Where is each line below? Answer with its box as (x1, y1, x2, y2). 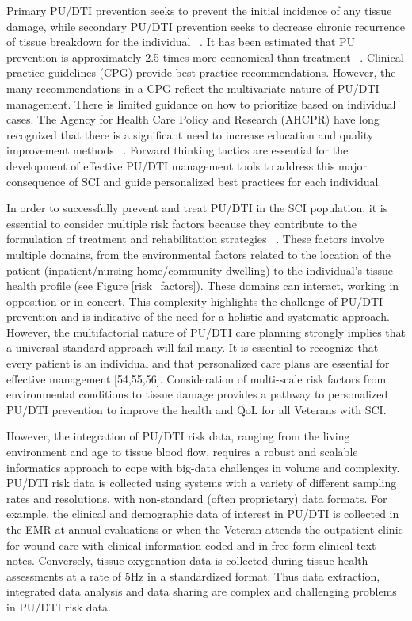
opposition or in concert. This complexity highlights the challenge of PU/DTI (6, 292, 383, 309)
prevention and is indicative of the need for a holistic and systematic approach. (6, 308, 390, 325)
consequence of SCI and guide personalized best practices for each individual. (6, 173, 382, 189)
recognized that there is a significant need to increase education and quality (6, 126, 374, 143)
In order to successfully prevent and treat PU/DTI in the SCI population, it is (6, 200, 388, 216)
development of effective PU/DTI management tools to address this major (6, 157, 367, 173)
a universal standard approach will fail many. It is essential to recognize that (6, 339, 379, 356)
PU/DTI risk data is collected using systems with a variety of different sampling (6, 474, 397, 491)
